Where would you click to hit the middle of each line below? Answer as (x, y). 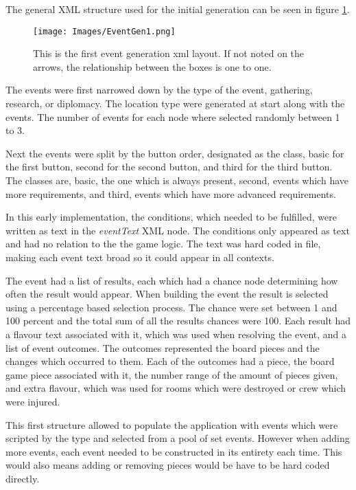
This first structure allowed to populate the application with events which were (172, 424)
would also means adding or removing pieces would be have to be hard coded (168, 465)
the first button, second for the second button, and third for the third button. (169, 167)
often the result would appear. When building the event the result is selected (167, 294)
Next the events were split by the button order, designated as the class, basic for (175, 153)
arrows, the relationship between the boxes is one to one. (152, 66)
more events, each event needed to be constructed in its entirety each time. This (174, 451)
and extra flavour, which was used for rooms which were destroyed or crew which (176, 388)
